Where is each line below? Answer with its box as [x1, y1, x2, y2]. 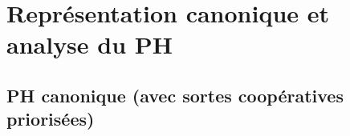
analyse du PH [6, 28, 173, 61]
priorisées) [6, 106, 95, 131]
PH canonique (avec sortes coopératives [6, 82, 344, 107]
